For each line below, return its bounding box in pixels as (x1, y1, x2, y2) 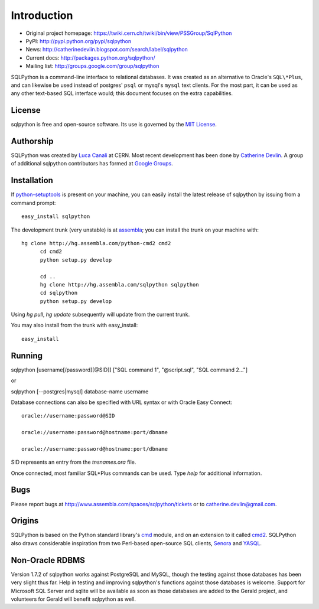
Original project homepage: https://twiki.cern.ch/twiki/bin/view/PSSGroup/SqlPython (25, 30, 232, 37)
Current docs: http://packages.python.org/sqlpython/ (25, 54, 156, 61)
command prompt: (11, 199, 56, 206)
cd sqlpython (40, 289, 78, 297)
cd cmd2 (40, 248, 62, 255)
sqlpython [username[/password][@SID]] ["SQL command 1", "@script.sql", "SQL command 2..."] (11, 366, 248, 373)
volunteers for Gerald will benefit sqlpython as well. (11, 595, 136, 603)
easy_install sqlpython (21, 213, 90, 220)
